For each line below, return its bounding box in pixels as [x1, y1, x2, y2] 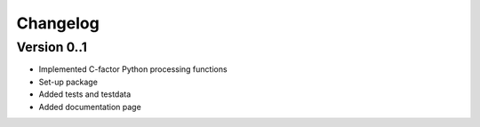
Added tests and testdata [38, 89, 132, 99]
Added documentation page [38, 101, 141, 112]
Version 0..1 [16, 39, 88, 55]
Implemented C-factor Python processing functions [38, 64, 228, 75]
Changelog [16, 13, 100, 33]
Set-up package [38, 76, 98, 87]
